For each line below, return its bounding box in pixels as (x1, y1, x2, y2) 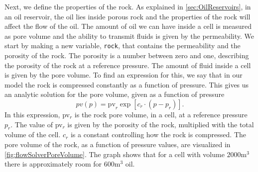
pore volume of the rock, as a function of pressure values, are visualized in (4, 139, 231, 149)
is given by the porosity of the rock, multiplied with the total (67, 119, 254, 129)
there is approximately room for (4, 159, 102, 169)
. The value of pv (10, 119, 63, 129)
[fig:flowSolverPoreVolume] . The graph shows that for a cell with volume (4, 149, 225, 159)
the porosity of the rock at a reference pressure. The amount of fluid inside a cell (4, 60, 251, 70)
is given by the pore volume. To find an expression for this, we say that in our (4, 70, 243, 80)
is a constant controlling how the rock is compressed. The (70, 129, 246, 140)
